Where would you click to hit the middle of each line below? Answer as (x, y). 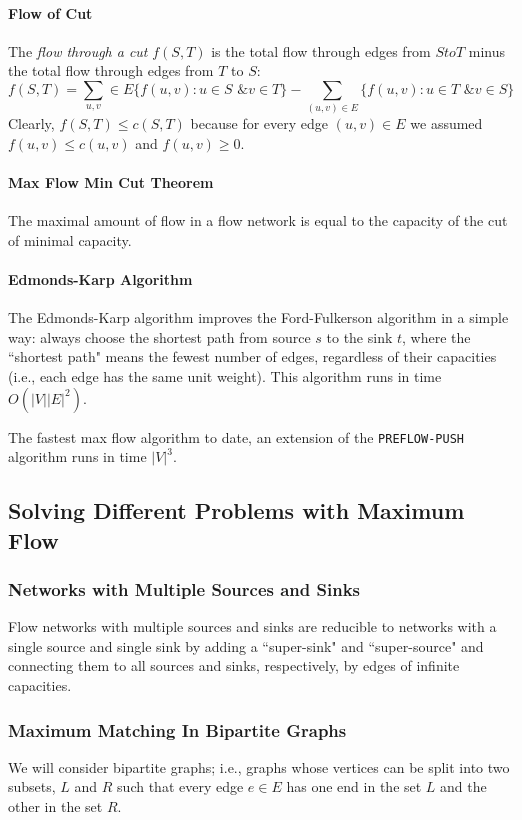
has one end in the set (354, 786)
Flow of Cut (50, 12)
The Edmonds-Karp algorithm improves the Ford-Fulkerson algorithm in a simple (258, 317)
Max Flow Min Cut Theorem (111, 182)
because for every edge (259, 123)
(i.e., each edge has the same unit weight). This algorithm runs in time (225, 376)
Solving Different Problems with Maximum (236, 510)
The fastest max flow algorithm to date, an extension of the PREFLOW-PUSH (236, 436)
